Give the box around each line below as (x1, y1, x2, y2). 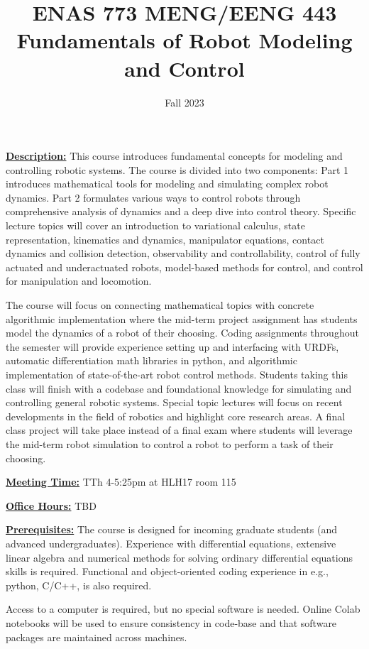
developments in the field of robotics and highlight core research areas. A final (6, 408, 346, 423)
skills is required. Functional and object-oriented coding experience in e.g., (6, 564, 329, 579)
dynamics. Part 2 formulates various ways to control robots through (6, 190, 301, 204)
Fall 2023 (165, 94, 204, 109)
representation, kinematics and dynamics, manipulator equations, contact (6, 231, 324, 246)
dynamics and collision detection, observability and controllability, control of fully (6, 246, 360, 261)
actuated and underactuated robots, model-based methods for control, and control (6, 259, 363, 274)
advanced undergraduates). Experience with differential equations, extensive (6, 535, 336, 550)
